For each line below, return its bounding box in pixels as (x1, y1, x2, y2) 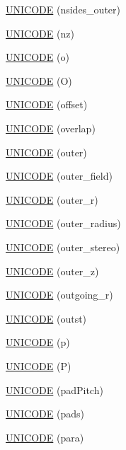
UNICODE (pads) (6, 406, 84, 421)
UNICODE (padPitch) (6, 382, 103, 397)
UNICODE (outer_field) (6, 168, 113, 183)
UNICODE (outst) (6, 311, 87, 325)
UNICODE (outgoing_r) (6, 287, 113, 302)
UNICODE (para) (6, 429, 84, 444)
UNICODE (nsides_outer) (6, 2, 120, 16)
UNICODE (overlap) (6, 120, 96, 135)
